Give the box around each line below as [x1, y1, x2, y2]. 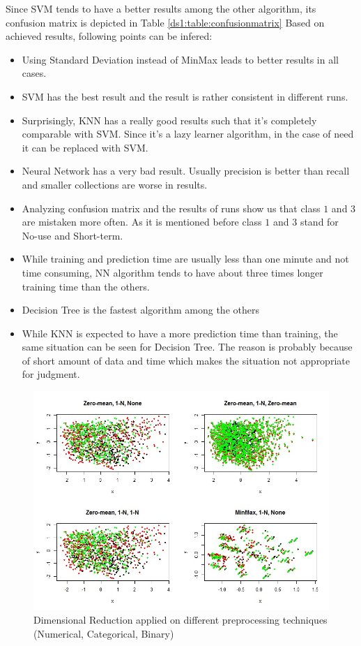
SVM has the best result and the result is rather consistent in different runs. [22, 89, 348, 103]
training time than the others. [22, 279, 150, 293]
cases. [22, 66, 47, 80]
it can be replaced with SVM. [22, 140, 148, 154]
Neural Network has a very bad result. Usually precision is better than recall [22, 163, 350, 178]
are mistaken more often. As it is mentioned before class [22, 214, 262, 229]
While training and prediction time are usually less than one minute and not [22, 251, 349, 266]
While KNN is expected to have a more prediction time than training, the [22, 325, 338, 340]
